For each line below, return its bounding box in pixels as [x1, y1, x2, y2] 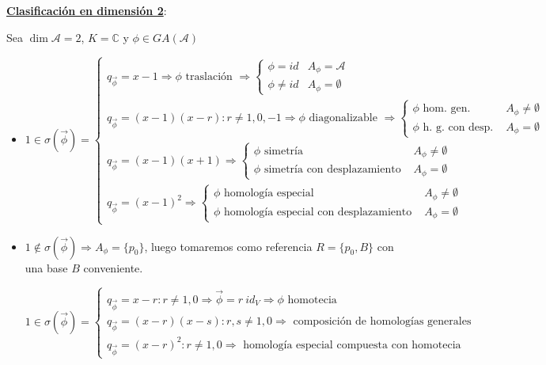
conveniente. [83, 259, 143, 276]
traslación [185, 70, 233, 82]
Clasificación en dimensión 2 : [6, 2, 167, 18]
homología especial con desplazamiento [223, 206, 412, 218]
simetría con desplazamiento [264, 164, 401, 176]
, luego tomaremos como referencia [144, 238, 313, 254]
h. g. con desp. [423, 121, 494, 133]
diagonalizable [309, 112, 377, 124]
